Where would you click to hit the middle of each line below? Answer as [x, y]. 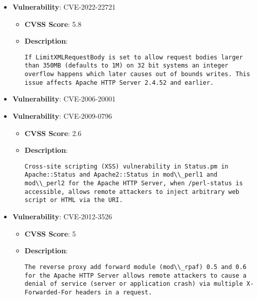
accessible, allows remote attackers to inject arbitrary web [132, 192]
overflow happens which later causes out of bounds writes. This [137, 74]
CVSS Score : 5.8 [53, 24]
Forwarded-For [48, 292]
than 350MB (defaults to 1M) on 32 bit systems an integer [126, 66]
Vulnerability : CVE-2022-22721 [64, 7]
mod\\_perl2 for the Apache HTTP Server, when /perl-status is [134, 184]
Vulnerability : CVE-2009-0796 [62, 116]
